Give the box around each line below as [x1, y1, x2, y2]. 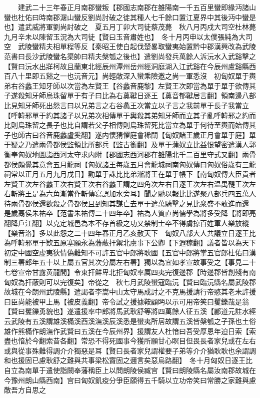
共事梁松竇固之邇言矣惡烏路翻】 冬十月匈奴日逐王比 [80, 355, 252, 365]
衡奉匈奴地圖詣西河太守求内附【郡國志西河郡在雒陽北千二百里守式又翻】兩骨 [4, 149, 256, 159]
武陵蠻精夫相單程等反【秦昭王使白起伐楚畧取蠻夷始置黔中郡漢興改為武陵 [17, 41, 256, 52]
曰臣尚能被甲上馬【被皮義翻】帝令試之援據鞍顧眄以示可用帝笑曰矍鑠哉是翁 [4, 296, 249, 306]
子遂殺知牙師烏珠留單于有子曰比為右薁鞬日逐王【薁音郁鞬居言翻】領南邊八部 [4, 90, 256, 101]
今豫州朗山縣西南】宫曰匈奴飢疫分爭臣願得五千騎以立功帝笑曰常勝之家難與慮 [4, 374, 256, 385]
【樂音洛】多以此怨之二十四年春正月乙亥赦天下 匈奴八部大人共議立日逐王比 [4, 227, 256, 238]
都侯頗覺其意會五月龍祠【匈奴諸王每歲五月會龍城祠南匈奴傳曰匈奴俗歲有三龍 [4, 159, 256, 169]
